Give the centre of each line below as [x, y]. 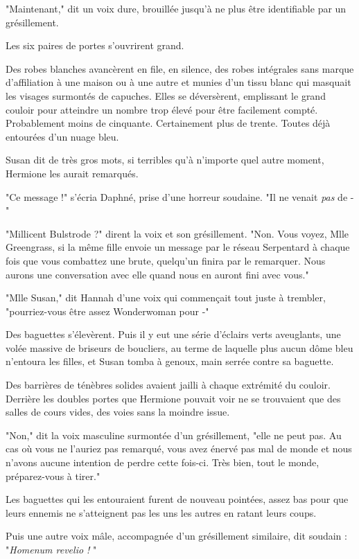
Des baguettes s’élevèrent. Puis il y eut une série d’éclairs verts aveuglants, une [173, 334]
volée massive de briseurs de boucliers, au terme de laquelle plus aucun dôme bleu [179, 347]
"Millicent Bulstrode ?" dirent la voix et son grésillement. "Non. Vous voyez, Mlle [177, 233]
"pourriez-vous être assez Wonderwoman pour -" [107, 311]
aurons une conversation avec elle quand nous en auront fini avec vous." [157, 274]
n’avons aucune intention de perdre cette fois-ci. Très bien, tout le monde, [163, 462]
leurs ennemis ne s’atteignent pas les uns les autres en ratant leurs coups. [161, 512]
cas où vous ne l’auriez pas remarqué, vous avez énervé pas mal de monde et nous [179, 449]
